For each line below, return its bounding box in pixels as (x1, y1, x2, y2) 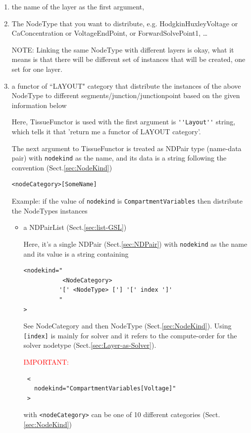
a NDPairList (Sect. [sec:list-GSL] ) (23, 222, 127, 232)
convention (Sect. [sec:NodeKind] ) (11, 162, 112, 172)
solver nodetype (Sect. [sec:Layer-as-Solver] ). (23, 340, 156, 350)
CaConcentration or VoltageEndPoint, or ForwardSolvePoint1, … (11, 28, 208, 38)
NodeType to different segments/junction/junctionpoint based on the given (11, 90, 240, 101)
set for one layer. (11, 63, 62, 74)
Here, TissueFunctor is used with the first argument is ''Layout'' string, (11, 116, 236, 127)
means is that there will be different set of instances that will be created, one (11, 54, 246, 64)
